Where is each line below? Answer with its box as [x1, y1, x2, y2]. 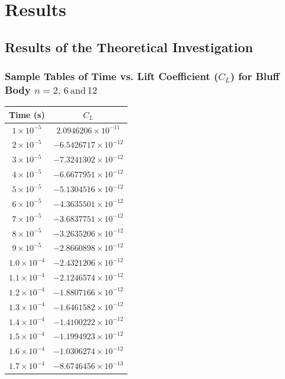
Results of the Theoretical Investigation [5, 37, 253, 56]
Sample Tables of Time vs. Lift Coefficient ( [5, 69, 219, 84]
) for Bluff [230, 69, 280, 84]
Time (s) [9, 108, 45, 120]
